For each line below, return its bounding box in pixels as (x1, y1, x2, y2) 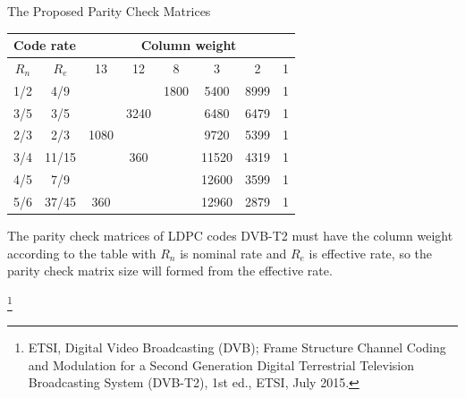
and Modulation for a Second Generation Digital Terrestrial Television (28, 355, 414, 374)
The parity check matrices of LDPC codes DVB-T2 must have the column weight (7, 226, 453, 245)
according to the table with (7, 243, 156, 262)
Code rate (13, 36, 76, 55)
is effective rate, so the (309, 243, 433, 262)
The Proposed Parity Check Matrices (7, 2, 211, 20)
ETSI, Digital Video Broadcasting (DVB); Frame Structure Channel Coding (28, 338, 446, 357)
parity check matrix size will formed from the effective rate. (7, 261, 333, 280)
